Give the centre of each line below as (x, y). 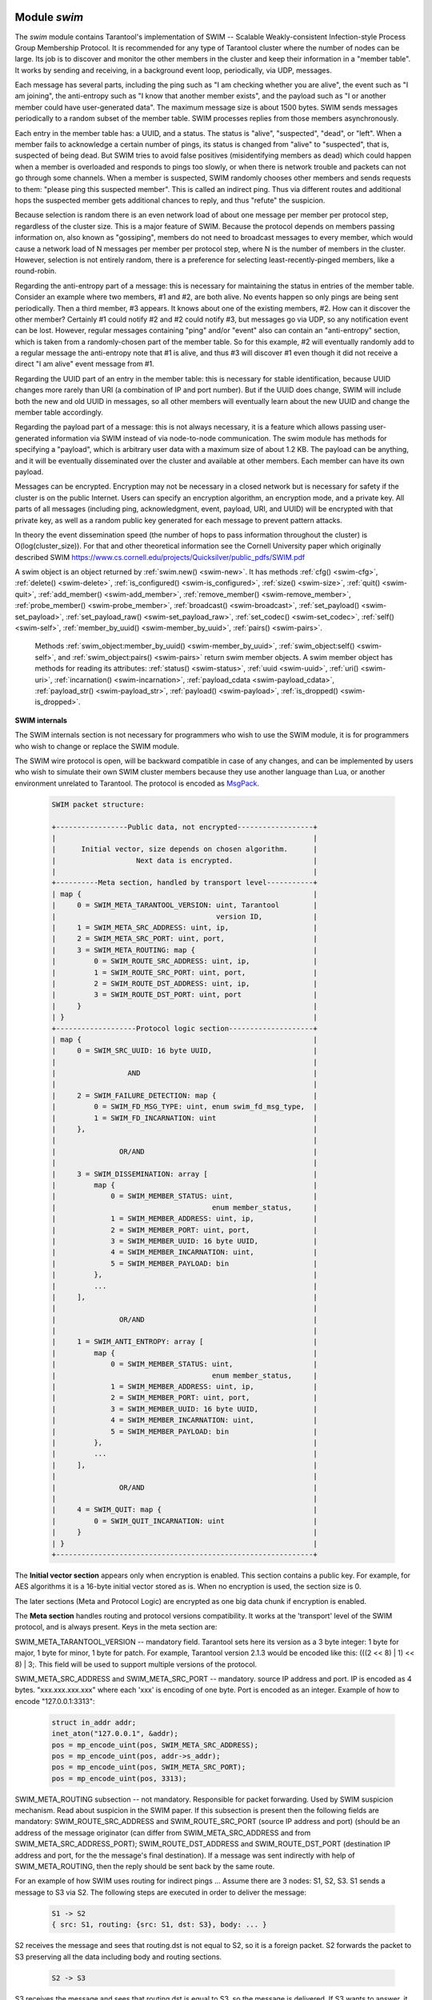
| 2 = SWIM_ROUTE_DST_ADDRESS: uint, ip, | (184, 983)
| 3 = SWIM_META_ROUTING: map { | (184, 950)
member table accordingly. (59, 413)
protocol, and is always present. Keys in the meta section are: (116, 1627)
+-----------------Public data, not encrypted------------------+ (184, 827)
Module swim (49, 17)
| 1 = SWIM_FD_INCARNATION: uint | (184, 1118)
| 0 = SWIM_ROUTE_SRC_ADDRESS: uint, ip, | (184, 961)
